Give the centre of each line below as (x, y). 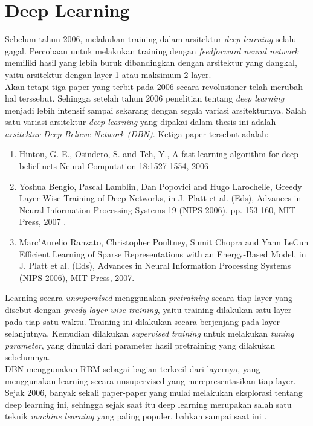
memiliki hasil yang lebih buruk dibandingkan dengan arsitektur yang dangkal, (151, 63)
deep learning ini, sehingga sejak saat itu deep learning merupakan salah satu (148, 404)
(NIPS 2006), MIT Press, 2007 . (77, 277)
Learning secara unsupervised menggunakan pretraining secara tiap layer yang (149, 298)
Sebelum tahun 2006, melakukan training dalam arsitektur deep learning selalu (151, 39)
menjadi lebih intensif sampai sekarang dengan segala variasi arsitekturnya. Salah (156, 110)
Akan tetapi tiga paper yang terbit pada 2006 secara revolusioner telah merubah (154, 86)
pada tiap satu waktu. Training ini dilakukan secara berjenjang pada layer (142, 321)
